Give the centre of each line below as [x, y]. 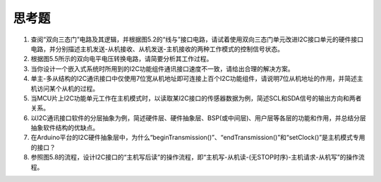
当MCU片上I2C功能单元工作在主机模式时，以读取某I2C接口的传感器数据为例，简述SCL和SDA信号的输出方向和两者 [196, 98]
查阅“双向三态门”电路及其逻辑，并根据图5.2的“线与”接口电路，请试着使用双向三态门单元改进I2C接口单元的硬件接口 [197, 39]
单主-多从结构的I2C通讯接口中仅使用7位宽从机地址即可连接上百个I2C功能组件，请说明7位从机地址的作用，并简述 [194, 79]
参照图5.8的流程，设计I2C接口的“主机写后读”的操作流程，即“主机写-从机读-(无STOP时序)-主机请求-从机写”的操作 [195, 157]
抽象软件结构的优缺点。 [65, 128]
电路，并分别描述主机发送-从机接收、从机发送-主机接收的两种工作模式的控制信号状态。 [157, 48]
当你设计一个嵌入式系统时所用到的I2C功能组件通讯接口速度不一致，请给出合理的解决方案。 [162, 69]
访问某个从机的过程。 [67, 89]
